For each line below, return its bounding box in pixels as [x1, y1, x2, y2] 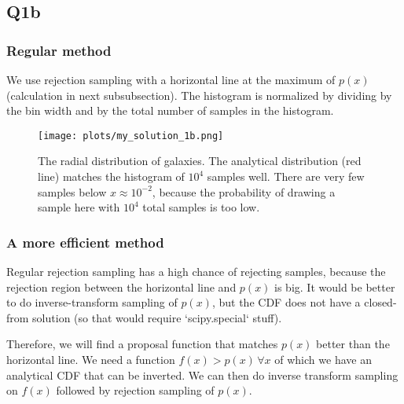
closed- [364, 294, 397, 310]
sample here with [38, 199, 120, 215]
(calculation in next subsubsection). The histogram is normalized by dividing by [6, 86, 392, 103]
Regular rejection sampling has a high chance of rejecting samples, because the [6, 263, 386, 280]
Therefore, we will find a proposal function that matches [6, 336, 278, 352]
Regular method [6, 40, 112, 60]
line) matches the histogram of [38, 168, 185, 185]
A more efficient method [6, 232, 164, 252]
